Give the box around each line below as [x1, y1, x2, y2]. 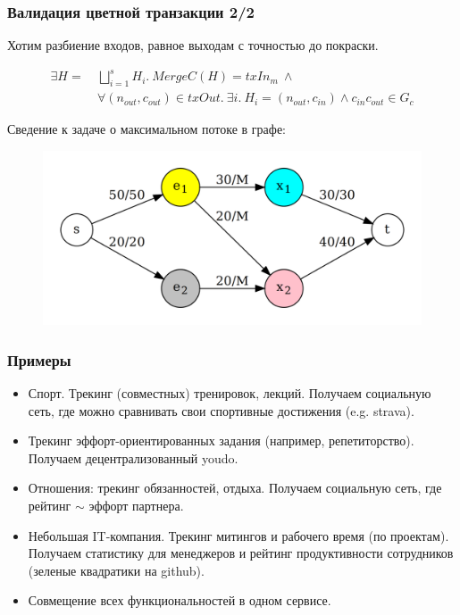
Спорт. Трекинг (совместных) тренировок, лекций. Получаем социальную [28, 384, 431, 403]
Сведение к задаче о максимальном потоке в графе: [7, 120, 286, 138]
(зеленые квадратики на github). [28, 561, 205, 579]
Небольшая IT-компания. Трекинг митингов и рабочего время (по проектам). [28, 526, 449, 544]
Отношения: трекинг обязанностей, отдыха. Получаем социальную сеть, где [28, 478, 442, 497]
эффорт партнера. [88, 495, 184, 514]
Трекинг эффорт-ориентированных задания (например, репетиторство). [28, 431, 414, 450]
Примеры [7, 348, 71, 370]
